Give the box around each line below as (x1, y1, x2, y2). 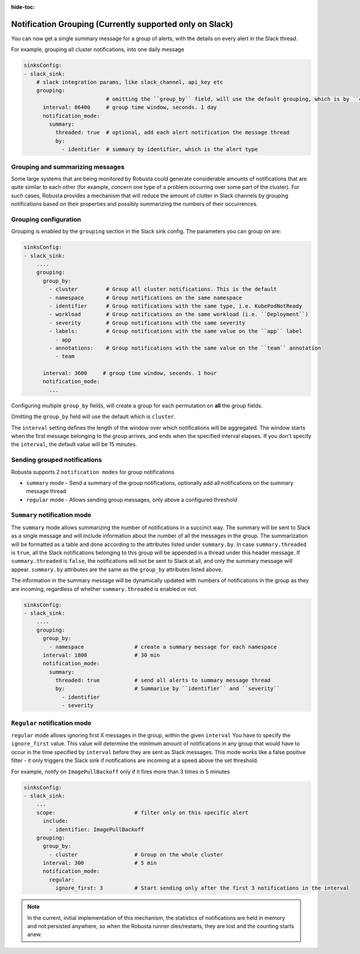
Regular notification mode (11, 719, 92, 727)
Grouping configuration (11, 215, 81, 223)
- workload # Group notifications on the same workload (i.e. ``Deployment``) (49, 311, 309, 318)
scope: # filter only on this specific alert (36, 809, 249, 816)
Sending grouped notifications (11, 456, 102, 464)
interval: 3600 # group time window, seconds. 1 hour (43, 370, 217, 377)
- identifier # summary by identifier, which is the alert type (61, 146, 258, 153)
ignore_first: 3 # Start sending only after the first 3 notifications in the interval (55, 885, 350, 892)
